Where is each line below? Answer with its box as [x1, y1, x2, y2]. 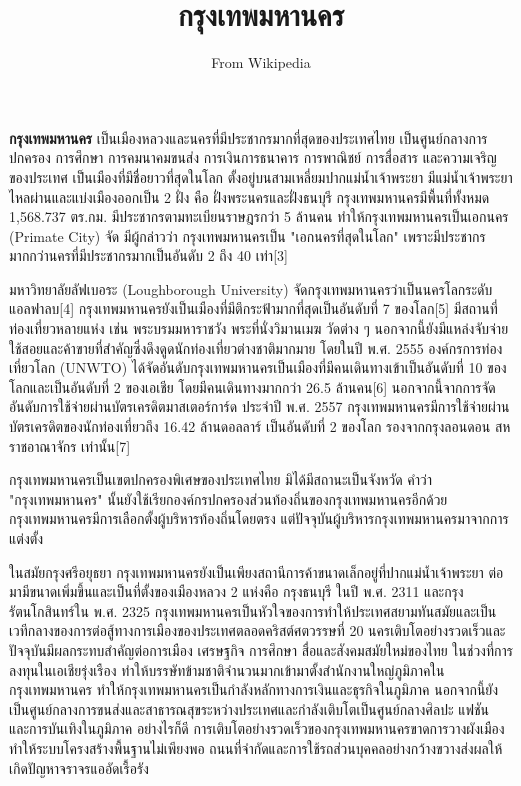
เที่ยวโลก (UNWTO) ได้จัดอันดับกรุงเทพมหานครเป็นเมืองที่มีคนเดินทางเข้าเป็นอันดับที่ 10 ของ [9, 357, 507, 378]
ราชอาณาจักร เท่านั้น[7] [9, 435, 131, 456]
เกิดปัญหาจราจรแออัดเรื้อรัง [9, 757, 149, 778]
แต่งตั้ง [9, 528, 44, 548]
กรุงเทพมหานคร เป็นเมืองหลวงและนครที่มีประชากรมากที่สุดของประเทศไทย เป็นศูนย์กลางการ [9, 127, 488, 148]
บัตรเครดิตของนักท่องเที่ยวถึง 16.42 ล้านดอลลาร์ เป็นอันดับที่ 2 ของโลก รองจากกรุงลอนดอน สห [9, 416, 511, 437]
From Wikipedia [211, 52, 311, 73]
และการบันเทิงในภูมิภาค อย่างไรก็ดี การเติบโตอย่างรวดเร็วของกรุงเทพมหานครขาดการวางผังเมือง [9, 718, 505, 739]
